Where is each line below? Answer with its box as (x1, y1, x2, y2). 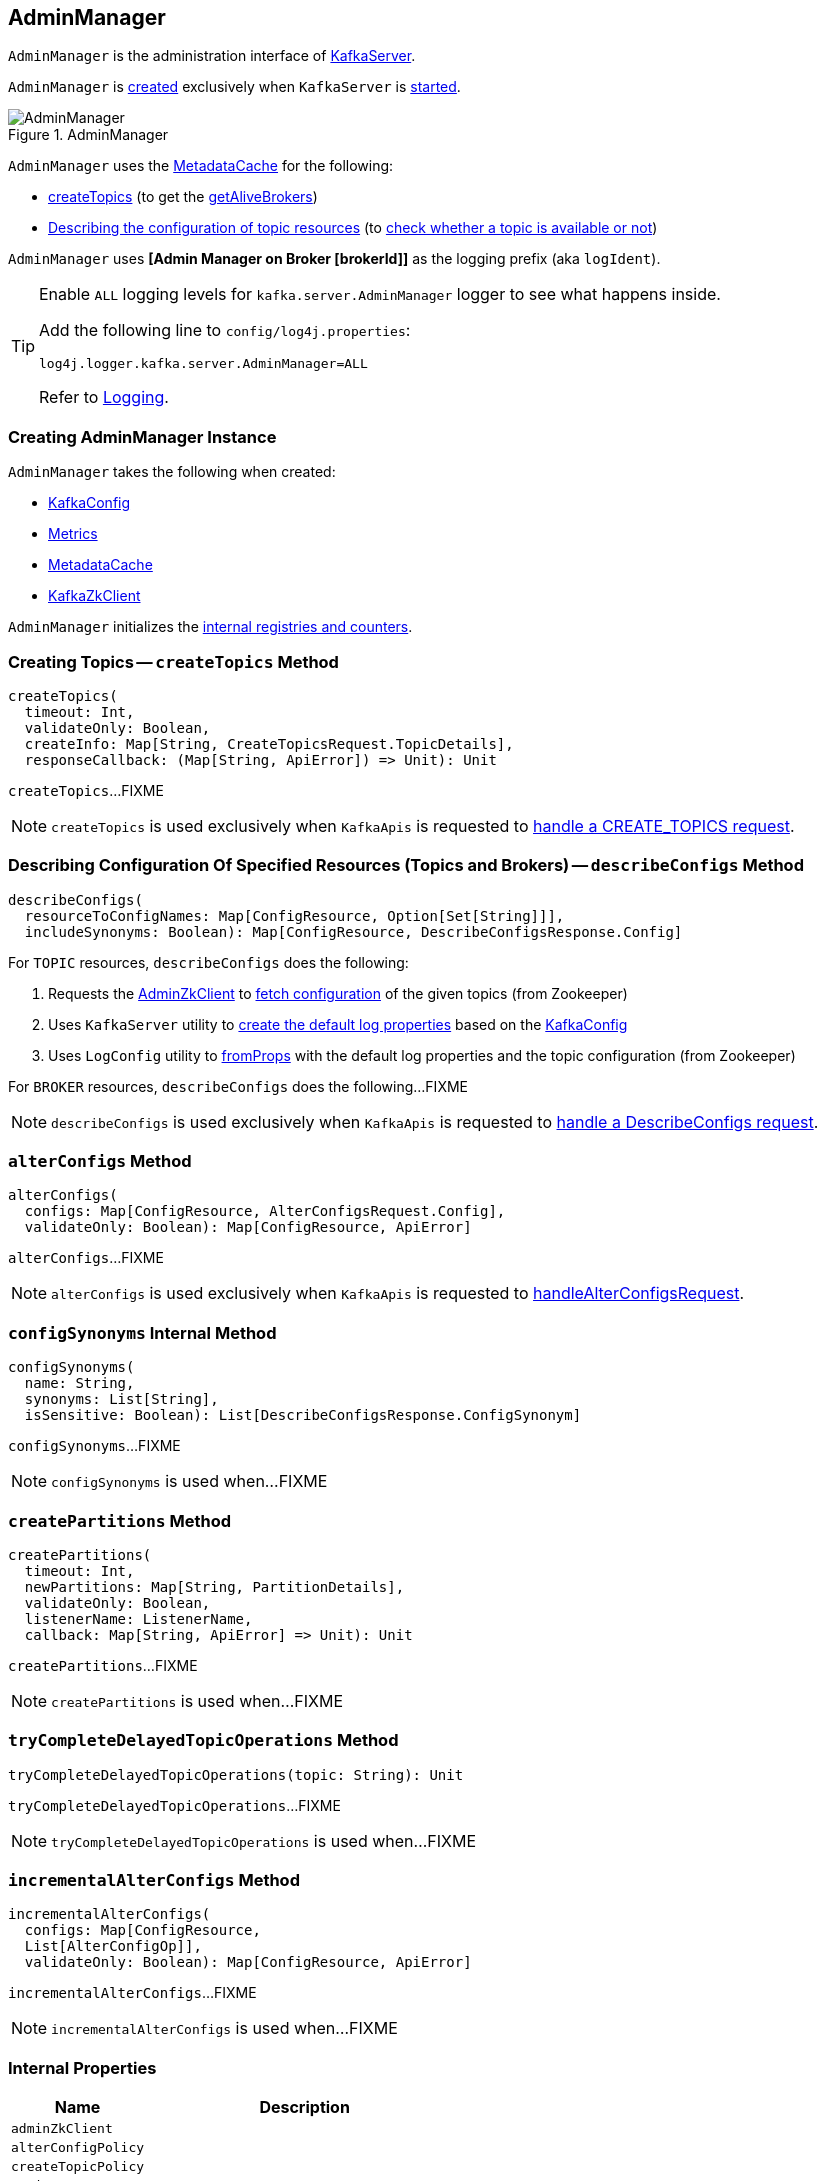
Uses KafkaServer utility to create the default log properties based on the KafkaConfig (48, 1015, 628, 1033)
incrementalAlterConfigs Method (8, 1870, 300, 1891)
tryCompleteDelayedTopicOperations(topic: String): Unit (8, 1766, 464, 1783)
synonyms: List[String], (24, 1391, 219, 1408)
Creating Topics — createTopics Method (8, 651, 339, 672)
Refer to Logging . (39, 387, 169, 408)
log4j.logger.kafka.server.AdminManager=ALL (39, 356, 368, 372)
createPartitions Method (8, 1510, 232, 1531)
